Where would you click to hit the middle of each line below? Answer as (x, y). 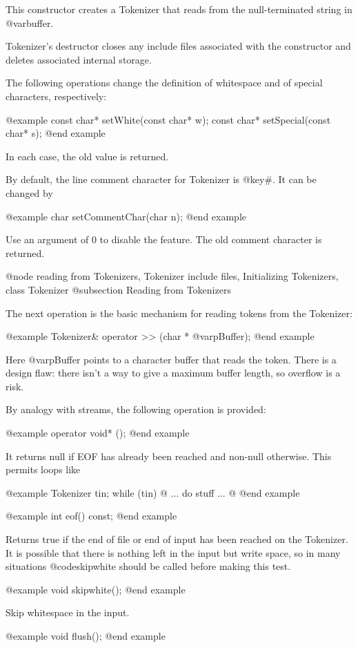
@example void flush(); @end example (86, 636)
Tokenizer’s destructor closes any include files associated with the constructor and (178, 46)
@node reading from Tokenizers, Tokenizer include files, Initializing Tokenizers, (172, 276)
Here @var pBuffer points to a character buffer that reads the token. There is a (171, 359)
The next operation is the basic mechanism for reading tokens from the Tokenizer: (179, 313)
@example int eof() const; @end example (91, 516)
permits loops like (43, 469)
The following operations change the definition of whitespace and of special (164, 83)
